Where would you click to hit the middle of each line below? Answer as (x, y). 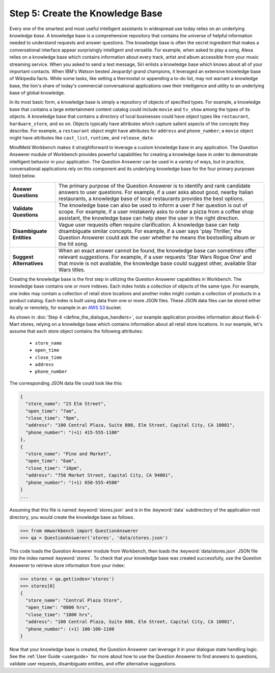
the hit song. (74, 244)
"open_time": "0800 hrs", (58, 607)
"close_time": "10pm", (54, 468)
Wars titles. (72, 270)
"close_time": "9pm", (53, 418)
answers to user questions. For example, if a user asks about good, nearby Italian (156, 192)
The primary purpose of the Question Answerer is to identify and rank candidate (155, 185)
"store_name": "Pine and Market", (69, 454)
